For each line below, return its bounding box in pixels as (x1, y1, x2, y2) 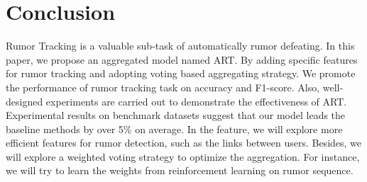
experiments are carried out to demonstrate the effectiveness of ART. (45, 93, 347, 108)
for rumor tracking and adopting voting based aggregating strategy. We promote (6, 66, 356, 81)
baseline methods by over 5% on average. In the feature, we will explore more (6, 121, 343, 136)
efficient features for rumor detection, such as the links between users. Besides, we (6, 135, 362, 150)
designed (6, 93, 43, 108)
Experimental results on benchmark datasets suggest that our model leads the (6, 108, 346, 123)
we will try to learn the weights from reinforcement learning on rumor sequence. (6, 163, 354, 178)
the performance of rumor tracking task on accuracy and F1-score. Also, (6, 79, 320, 94)
